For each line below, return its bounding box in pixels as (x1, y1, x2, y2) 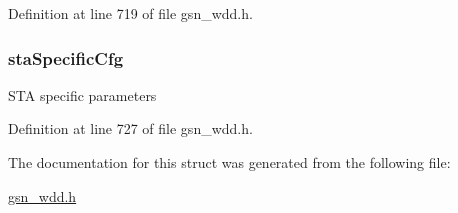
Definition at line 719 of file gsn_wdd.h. (8, 3, 253, 23)
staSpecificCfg (8, 45, 124, 70)
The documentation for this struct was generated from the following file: (8, 152, 451, 172)
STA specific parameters (8, 84, 157, 105)
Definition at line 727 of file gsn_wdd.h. (8, 118, 253, 139)
